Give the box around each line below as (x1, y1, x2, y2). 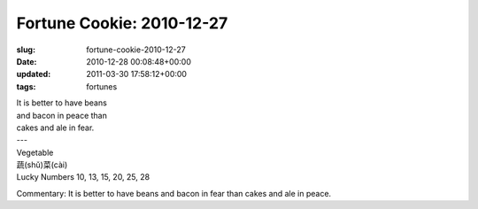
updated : (16, 69, 51, 80)
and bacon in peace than (16, 110, 108, 120)
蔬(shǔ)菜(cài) (16, 159, 68, 170)
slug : (16, 44, 35, 55)
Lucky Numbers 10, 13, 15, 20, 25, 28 (16, 172, 150, 182)
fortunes (86, 81, 118, 92)
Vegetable (16, 147, 54, 158)
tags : (16, 81, 36, 92)
